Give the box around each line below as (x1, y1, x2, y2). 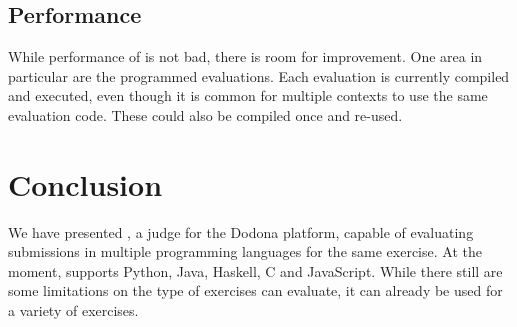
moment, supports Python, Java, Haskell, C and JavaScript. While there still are (8, 260, 503, 281)
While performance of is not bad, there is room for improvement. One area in (8, 46, 483, 67)
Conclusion (8, 163, 163, 204)
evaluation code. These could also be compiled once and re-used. (8, 104, 403, 125)
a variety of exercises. (8, 300, 139, 321)
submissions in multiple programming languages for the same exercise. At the (8, 241, 482, 262)
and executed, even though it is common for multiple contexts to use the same (8, 85, 488, 106)
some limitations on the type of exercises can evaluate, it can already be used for (8, 280, 503, 301)
